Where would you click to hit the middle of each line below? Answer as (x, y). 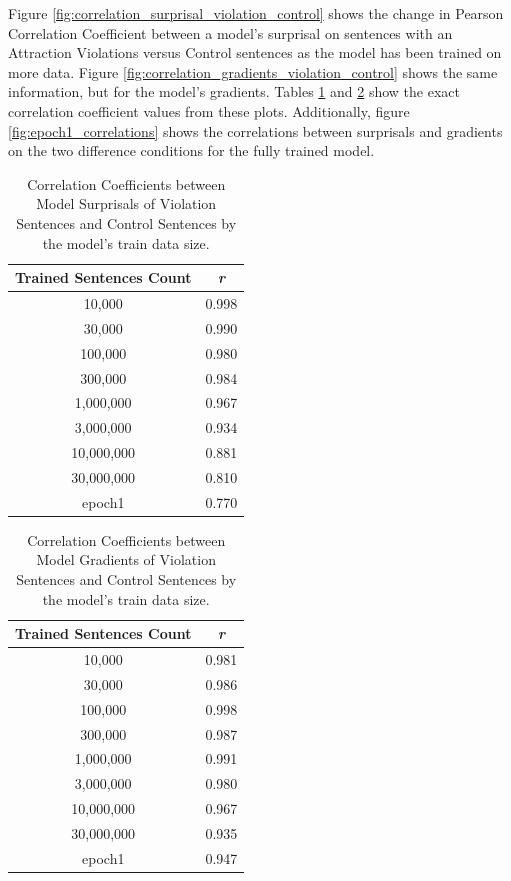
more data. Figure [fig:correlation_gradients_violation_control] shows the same (253, 71)
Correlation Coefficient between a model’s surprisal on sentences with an (230, 32)
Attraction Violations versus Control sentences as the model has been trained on (255, 52)
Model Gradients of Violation (126, 559)
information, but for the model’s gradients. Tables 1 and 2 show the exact (234, 91)
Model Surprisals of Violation (126, 203)
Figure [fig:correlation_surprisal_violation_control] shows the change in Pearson (256, 13)
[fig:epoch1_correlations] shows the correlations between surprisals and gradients (255, 130)
